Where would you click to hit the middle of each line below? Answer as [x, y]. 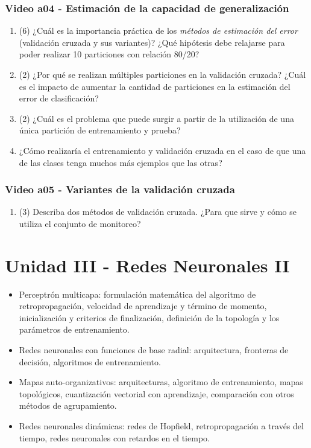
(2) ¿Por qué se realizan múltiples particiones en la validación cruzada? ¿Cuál [162, 74]
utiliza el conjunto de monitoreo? [80, 223]
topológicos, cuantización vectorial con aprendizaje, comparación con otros [156, 393]
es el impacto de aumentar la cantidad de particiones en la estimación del [155, 86]
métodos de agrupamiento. [68, 405]
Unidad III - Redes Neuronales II [147, 265]
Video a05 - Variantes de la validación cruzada [120, 189]
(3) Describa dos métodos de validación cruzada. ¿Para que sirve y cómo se [158, 212]
